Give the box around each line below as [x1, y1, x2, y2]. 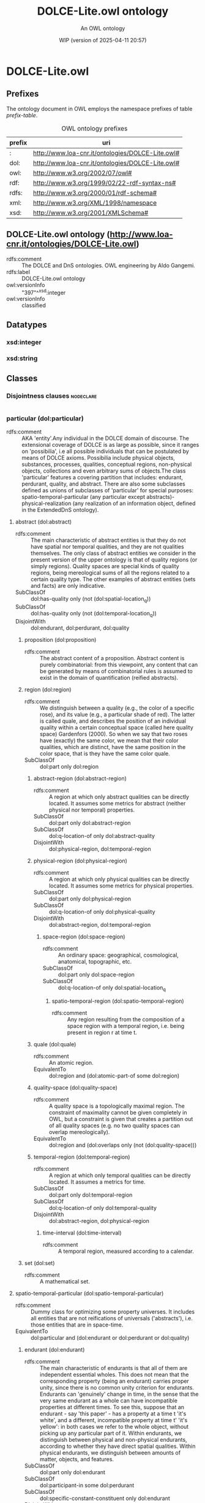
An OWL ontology [80, 25, 125, 32]
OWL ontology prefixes [61, 124, 128, 132]
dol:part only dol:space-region [58, 971, 135, 978]
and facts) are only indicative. [30, 582, 106, 590]
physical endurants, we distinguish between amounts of [39, 1448, 181, 1456]
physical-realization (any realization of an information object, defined [21, 500, 196, 507]
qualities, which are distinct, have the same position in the [39, 744, 186, 751]
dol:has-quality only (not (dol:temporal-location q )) [30, 610, 157, 618]
